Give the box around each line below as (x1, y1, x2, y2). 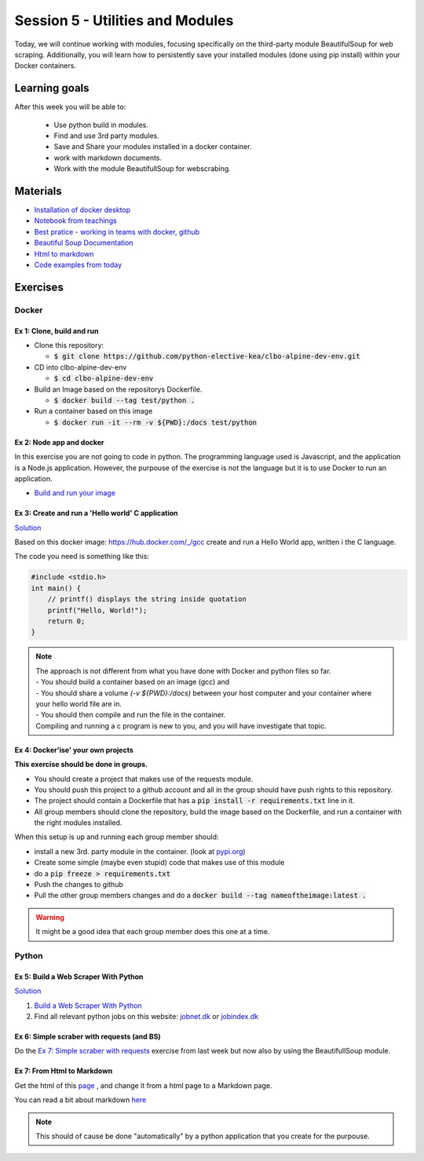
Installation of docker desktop (34, 205, 131, 215)
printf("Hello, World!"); (47, 605, 148, 615)
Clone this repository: (34, 341, 104, 350)
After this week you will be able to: (14, 102, 126, 111)
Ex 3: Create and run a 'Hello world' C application (14, 509, 178, 518)
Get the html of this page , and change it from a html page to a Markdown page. (14, 1080, 272, 1090)
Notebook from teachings (34, 216, 117, 225)
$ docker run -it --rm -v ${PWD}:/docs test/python (53, 418, 258, 427)
